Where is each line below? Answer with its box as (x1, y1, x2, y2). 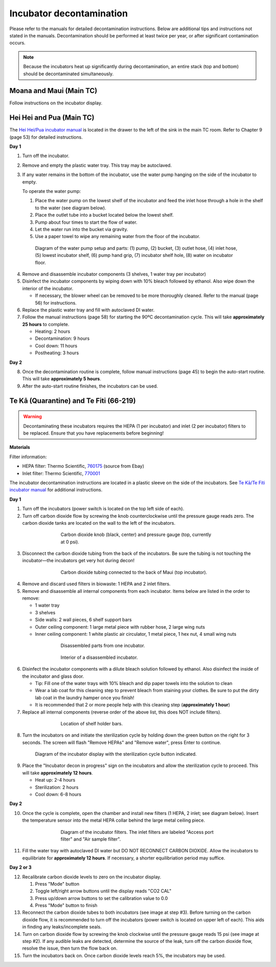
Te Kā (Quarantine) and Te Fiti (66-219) (9, 396, 136, 405)
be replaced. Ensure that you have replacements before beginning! (23, 430, 164, 436)
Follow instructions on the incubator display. (9, 100, 102, 106)
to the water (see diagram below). (35, 205, 107, 211)
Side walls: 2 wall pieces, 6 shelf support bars (35, 617, 132, 623)
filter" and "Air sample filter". (60, 836, 121, 842)
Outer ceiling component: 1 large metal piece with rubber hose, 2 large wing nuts (35, 624, 205, 630)
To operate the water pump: (22, 188, 81, 195)
